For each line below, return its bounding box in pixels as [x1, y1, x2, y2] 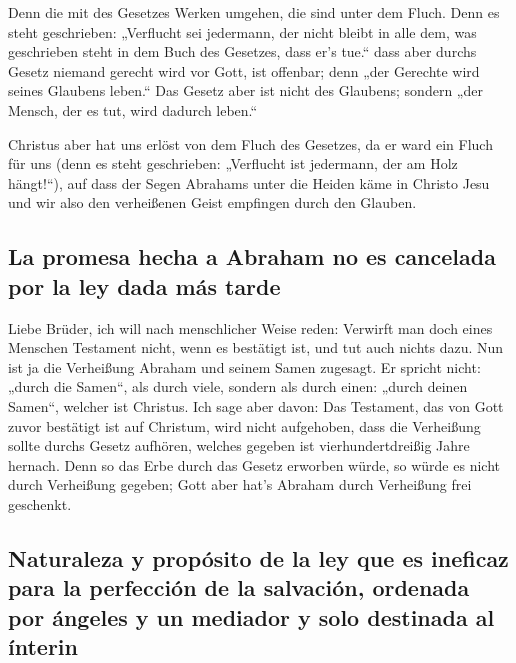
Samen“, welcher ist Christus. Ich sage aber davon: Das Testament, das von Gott [8, 395, 504, 416]
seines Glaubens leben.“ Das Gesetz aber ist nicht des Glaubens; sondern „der [8, 80, 483, 101]
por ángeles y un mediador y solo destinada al [8, 601, 495, 632]
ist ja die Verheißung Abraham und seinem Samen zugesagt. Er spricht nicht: [8, 356, 481, 377]
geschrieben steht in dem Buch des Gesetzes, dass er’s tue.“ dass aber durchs [8, 41, 477, 62]
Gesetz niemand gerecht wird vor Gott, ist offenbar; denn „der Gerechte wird [8, 60, 480, 81]
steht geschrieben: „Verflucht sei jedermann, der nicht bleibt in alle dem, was [8, 21, 477, 42]
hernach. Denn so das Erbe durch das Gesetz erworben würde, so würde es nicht [8, 454, 500, 475]
